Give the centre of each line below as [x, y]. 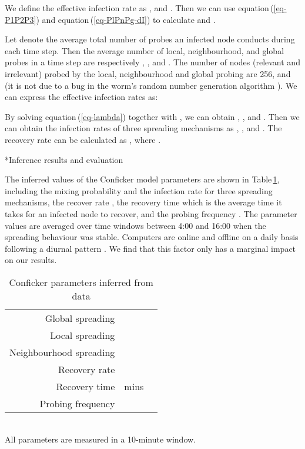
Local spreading [83, 335]
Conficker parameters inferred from [81, 282]
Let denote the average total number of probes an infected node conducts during [150, 39]
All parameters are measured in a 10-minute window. [100, 439]
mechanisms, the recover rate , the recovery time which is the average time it [143, 202]
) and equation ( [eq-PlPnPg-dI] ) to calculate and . [126, 19]
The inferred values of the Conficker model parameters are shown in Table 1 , [142, 179]
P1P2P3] [21, 19]
